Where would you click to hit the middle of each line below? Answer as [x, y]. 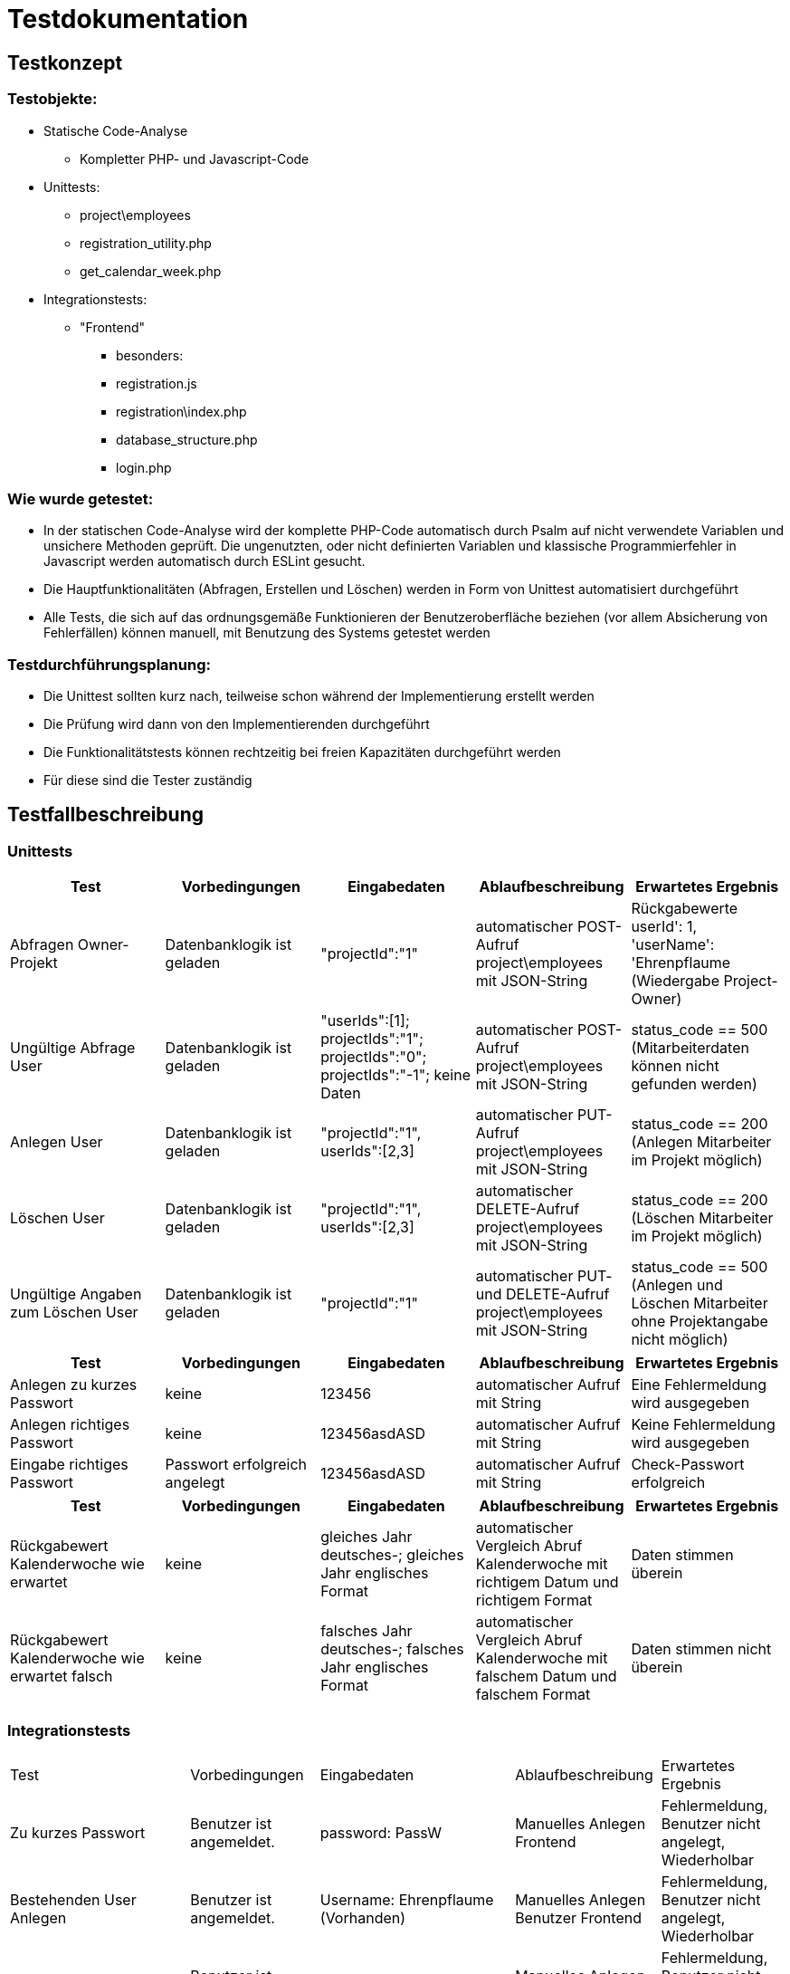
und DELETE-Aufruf [543, 1294]
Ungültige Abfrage [73, 1048]
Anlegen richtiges [70, 1425]
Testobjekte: [52, 99]
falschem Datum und [546, 1677]
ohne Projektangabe [700, 1322]
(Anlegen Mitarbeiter [701, 1142]
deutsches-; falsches [392, 1649]
